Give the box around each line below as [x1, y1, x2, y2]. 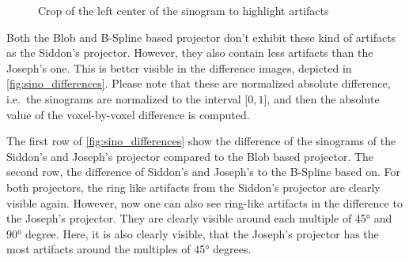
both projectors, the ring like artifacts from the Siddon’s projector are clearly [6, 178, 381, 195]
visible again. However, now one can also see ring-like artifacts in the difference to [6, 194, 403, 211]
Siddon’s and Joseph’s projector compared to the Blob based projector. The [6, 148, 374, 164]
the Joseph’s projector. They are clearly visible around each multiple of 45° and [6, 210, 392, 226]
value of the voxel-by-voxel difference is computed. [6, 106, 250, 122]
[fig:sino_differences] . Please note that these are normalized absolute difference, [6, 75, 391, 92]
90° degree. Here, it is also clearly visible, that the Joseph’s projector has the [6, 225, 379, 241]
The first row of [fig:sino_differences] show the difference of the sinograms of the [6, 133, 396, 149]
